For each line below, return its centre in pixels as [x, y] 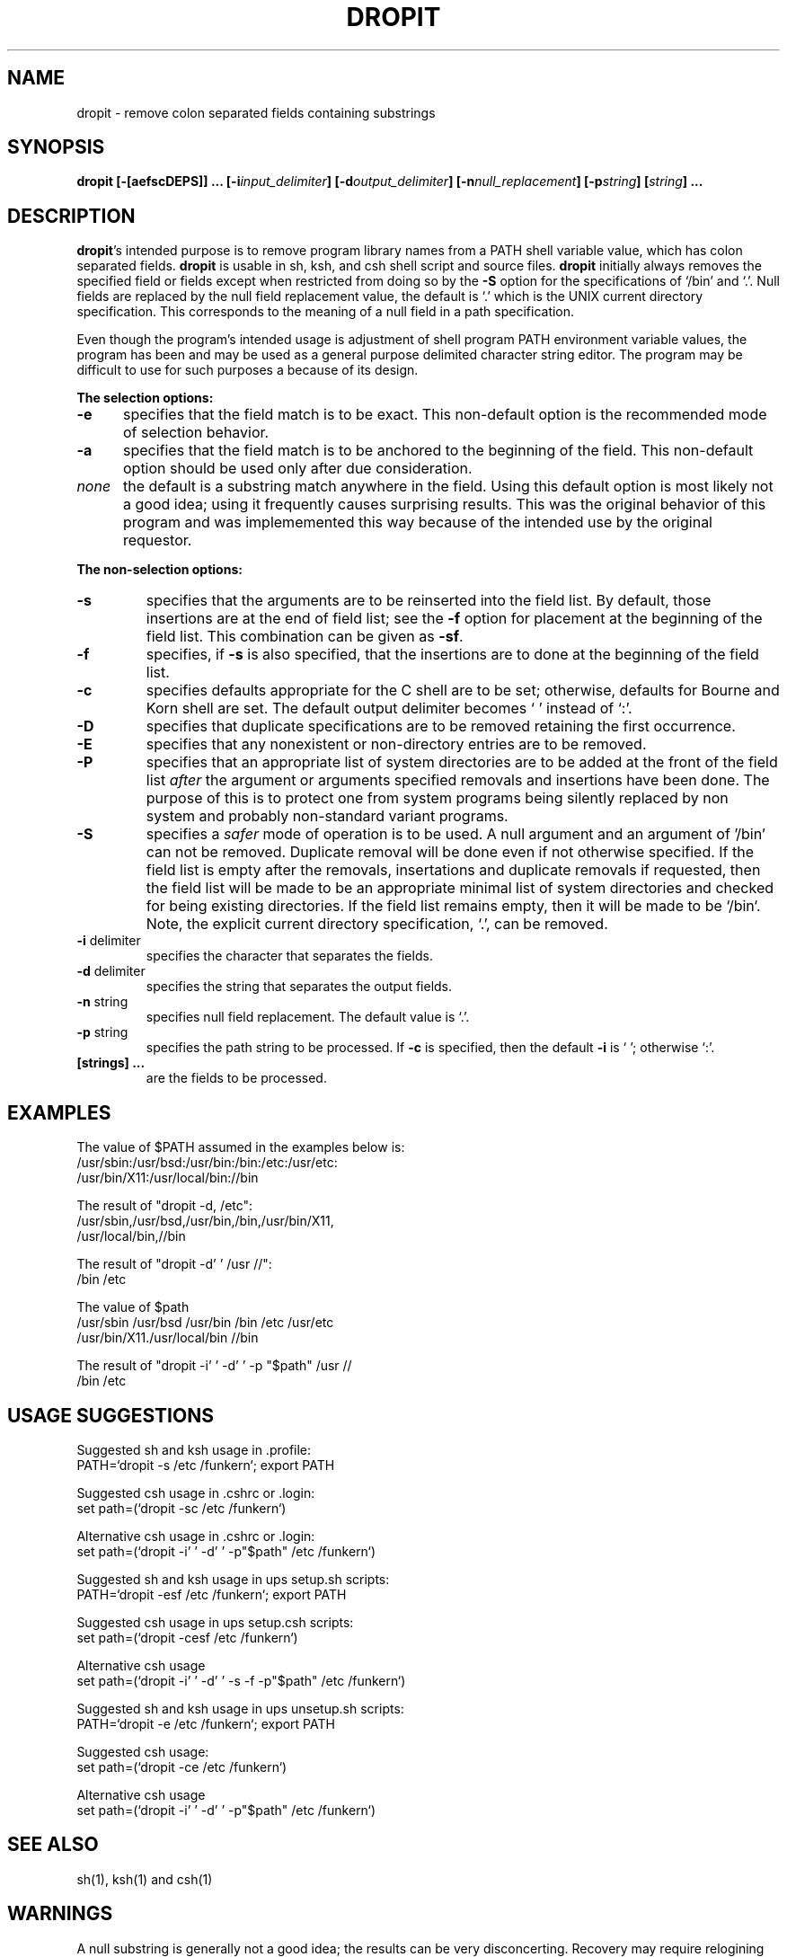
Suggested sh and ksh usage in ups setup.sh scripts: [233, 1579]
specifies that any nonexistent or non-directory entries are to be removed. [396, 744]
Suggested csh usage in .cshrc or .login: [196, 1492]
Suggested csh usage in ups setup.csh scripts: [215, 1622]
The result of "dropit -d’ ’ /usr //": [174, 1264]
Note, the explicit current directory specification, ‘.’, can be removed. [377, 924]
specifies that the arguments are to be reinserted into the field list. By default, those [429, 601]
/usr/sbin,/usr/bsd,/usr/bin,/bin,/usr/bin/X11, [205, 1221]
